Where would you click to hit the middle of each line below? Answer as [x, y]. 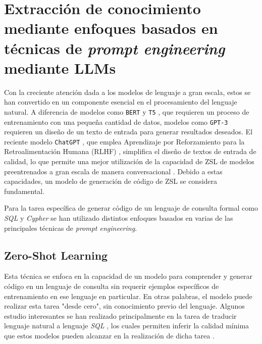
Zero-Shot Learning [56, 255]
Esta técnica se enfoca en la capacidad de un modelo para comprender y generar [128, 276]
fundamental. [24, 191]
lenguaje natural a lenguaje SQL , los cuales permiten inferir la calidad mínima [127, 326]
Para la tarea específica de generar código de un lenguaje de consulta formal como [131, 208]
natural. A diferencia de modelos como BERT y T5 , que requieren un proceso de [127, 111]
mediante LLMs [60, 67]
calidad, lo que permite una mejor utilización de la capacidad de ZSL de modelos [129, 161]
